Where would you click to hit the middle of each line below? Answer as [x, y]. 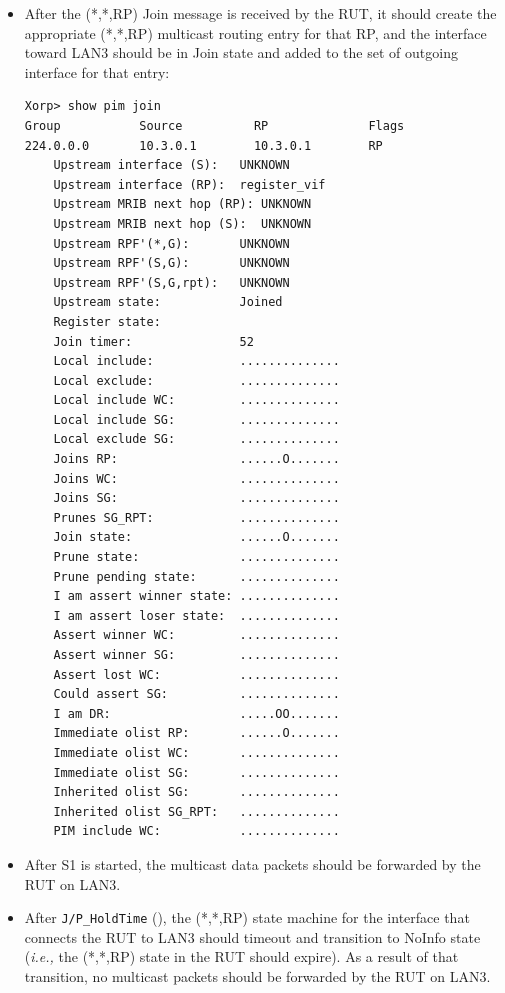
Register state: [107, 321]
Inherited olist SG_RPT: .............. [196, 811]
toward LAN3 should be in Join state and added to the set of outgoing [241, 52]
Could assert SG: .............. [196, 694]
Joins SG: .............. [196, 498]
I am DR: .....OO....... [196, 713]
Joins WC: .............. [196, 478]
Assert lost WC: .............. [196, 674]
